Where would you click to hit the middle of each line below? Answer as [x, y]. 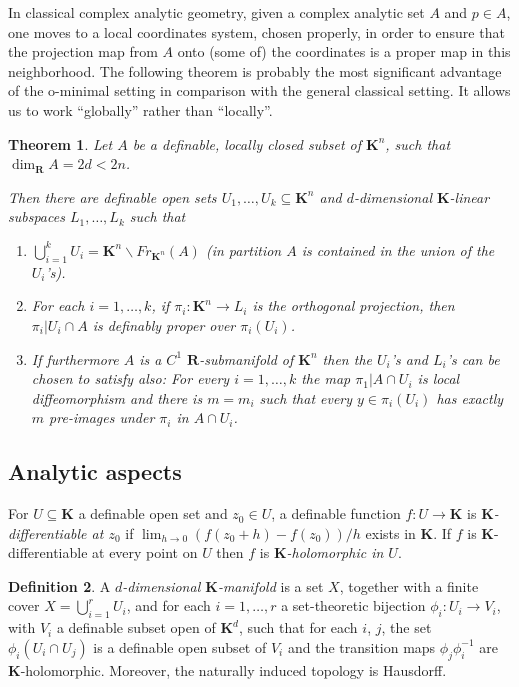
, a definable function [336, 513]
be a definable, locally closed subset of [246, 143]
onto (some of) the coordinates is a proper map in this [344, 51]
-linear [469, 196]
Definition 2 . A [59, 585]
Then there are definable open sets [112, 196]
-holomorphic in [335, 552]
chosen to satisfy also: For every [130, 378]
